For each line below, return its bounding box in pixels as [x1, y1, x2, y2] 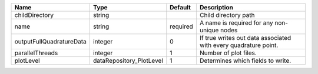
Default [170, 4, 191, 11]
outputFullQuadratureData [14, 38, 87, 45]
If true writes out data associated [199, 34, 291, 42]
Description [199, 4, 234, 11]
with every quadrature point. [199, 41, 279, 49]
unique [199, 26, 219, 34]
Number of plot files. [199, 49, 257, 57]
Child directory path [199, 11, 255, 19]
